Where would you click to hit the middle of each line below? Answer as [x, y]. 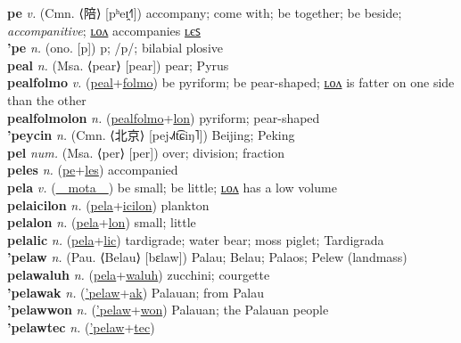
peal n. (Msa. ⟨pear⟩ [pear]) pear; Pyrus [118, 65]
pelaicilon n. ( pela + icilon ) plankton [108, 204]
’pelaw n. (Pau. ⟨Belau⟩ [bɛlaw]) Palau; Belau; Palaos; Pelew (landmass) [207, 257]
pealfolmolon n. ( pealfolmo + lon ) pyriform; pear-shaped [164, 117]
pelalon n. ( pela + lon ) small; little [102, 222]
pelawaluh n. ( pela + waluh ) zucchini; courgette [139, 274]
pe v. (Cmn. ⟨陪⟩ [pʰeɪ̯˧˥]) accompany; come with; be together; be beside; [205, 12]
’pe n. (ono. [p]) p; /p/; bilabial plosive [115, 48]
